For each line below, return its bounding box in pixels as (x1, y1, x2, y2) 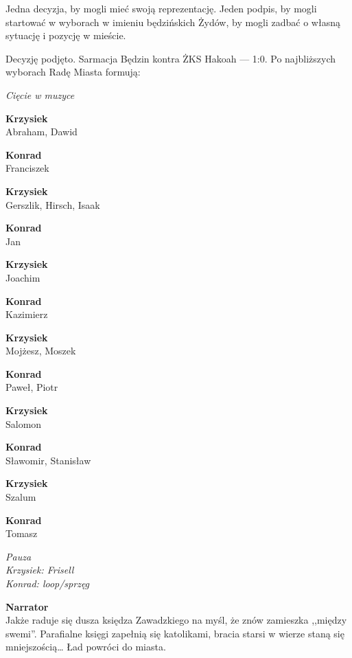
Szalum (5, 490, 36, 504)
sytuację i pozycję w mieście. (5, 28, 126, 43)
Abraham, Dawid (5, 124, 78, 139)
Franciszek (5, 161, 49, 175)
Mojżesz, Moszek (5, 343, 76, 358)
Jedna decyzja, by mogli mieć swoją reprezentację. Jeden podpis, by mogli (5, 1, 317, 15)
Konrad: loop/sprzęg (5, 576, 90, 590)
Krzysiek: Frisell (5, 563, 74, 577)
